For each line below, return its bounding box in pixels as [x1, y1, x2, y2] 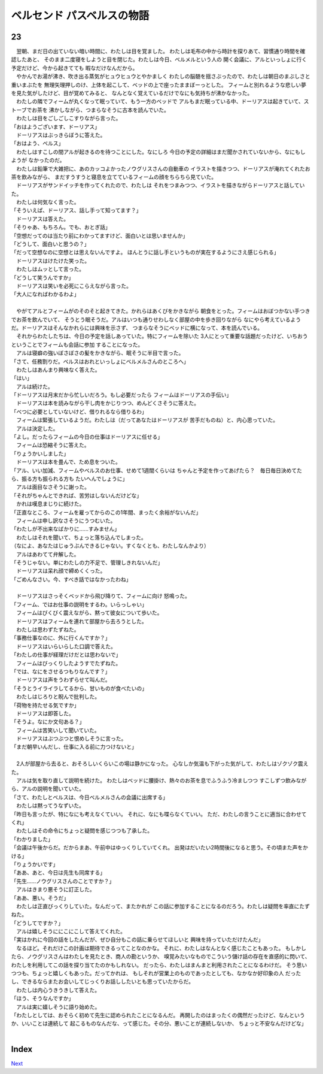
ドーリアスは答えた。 [16, 215, 69, 222]
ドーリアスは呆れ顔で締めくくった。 [16, 567, 106, 574]
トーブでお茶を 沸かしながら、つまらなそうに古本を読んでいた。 [11, 106, 170, 113]
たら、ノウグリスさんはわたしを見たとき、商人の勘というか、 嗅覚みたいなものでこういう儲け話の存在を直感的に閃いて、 [11, 953, 310, 960]
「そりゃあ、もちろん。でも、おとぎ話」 [11, 223, 111, 231]
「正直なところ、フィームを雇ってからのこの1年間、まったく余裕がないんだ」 [11, 509, 202, 516]
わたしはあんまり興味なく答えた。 [16, 366, 100, 373]
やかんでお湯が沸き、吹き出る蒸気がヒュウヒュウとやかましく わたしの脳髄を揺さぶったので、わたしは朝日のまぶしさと [16, 72, 310, 80]
